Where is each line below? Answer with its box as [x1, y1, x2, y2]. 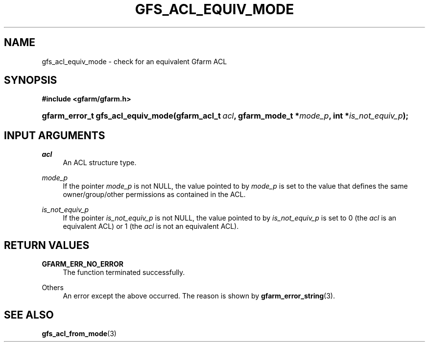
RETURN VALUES [4, 239, 90, 251]
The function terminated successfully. [63, 268, 185, 277]
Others [42, 283, 64, 292]
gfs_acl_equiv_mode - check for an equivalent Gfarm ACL [42, 57, 227, 66]
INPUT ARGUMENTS [4, 129, 105, 142]
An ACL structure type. [63, 158, 137, 167]
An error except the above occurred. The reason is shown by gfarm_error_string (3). [63, 292, 335, 300]
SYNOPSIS [4, 74, 57, 87]
